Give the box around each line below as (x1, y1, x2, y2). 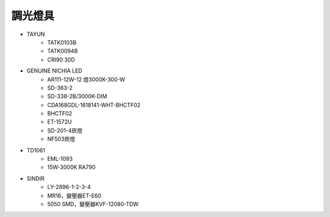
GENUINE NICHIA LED (26, 67, 82, 74)
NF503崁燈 (47, 135, 76, 143)
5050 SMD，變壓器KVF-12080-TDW (47, 200, 139, 207)
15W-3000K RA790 (47, 163, 96, 171)
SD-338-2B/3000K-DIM (47, 93, 108, 100)
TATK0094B (47, 48, 78, 55)
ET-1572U (47, 118, 72, 126)
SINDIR (26, 174, 45, 182)
